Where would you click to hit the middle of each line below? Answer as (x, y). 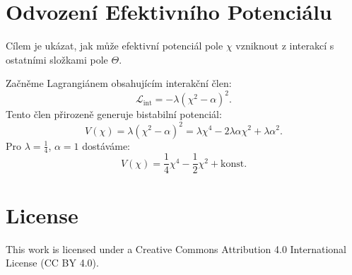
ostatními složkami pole (57, 59)
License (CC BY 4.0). (52, 263)
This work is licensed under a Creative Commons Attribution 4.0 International (176, 248)
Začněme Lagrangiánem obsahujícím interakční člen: (119, 83)
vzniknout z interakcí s (285, 46)
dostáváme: (106, 145)
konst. (234, 164)
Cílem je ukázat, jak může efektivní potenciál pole (115, 46)
